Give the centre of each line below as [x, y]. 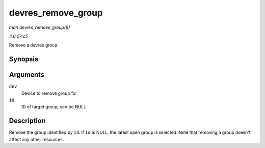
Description [27, 121]
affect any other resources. [37, 139]
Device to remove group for [49, 93]
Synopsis [24, 59]
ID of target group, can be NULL [54, 107]
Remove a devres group [33, 45]
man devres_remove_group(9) [40, 27]
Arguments [27, 75]
